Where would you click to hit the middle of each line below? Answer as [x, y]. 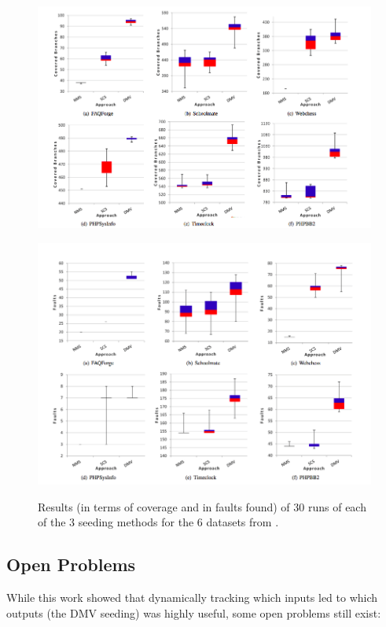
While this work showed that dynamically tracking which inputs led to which [192, 597]
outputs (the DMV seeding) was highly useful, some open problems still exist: [194, 612]
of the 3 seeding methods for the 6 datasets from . [158, 522]
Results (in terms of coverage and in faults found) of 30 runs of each [202, 506]
